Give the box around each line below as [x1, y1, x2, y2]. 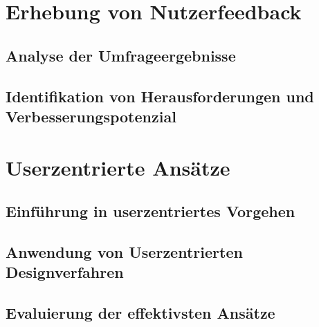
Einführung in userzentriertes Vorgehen [6, 200, 295, 222]
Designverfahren [6, 261, 124, 283]
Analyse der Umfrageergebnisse [6, 44, 236, 66]
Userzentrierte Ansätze [6, 153, 230, 181]
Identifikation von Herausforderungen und [6, 85, 314, 106]
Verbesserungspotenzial [6, 105, 176, 127]
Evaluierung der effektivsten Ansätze [6, 302, 275, 324]
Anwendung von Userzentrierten [6, 241, 243, 262]
